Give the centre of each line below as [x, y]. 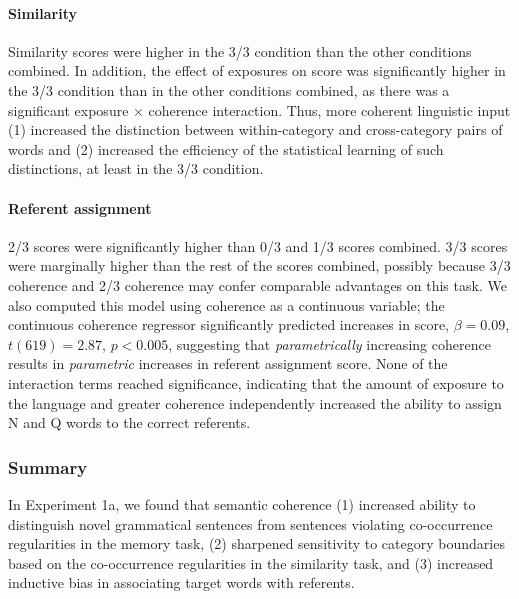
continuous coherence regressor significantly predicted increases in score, [228, 324]
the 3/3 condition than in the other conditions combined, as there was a [229, 89]
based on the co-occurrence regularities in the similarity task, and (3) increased [251, 562]
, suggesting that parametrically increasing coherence [329, 343]
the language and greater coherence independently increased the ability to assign [255, 402]
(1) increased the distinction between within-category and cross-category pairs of [255, 129]
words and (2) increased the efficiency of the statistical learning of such [226, 148]
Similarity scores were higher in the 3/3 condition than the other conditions [240, 50]
